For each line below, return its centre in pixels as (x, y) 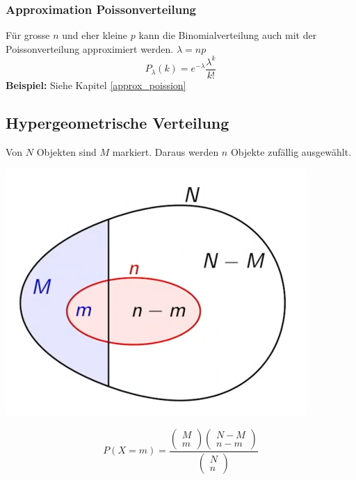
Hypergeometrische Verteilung (118, 122)
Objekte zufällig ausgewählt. (291, 151)
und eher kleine (95, 35)
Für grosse (28, 35)
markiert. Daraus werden (165, 151)
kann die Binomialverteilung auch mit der (228, 35)
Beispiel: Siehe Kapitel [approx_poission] (96, 85)
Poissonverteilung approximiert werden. (90, 48)
